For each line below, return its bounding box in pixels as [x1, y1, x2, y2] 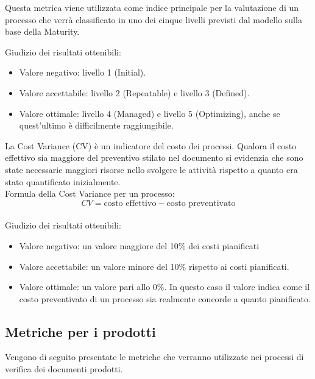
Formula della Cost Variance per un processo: [5, 187, 175, 200]
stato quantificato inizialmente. [5, 175, 121, 188]
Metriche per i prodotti [5, 322, 156, 341]
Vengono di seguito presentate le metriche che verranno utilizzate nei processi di [5, 350, 304, 363]
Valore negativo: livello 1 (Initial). [19, 66, 146, 79]
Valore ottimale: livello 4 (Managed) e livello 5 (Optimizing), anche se [19, 107, 280, 119]
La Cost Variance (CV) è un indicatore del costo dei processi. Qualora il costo [5, 139, 297, 152]
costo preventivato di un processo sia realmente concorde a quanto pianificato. [19, 292, 311, 305]
